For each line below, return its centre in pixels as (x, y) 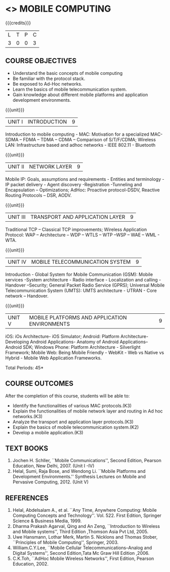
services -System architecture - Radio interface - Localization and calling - (83, 279)
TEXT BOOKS (27, 448)
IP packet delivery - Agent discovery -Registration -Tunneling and (74, 184)
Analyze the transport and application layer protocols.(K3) (73, 422)
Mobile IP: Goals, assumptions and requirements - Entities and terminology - (85, 179)
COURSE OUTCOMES (39, 383)
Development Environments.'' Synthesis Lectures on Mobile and (79, 477)
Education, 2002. (31, 564)
